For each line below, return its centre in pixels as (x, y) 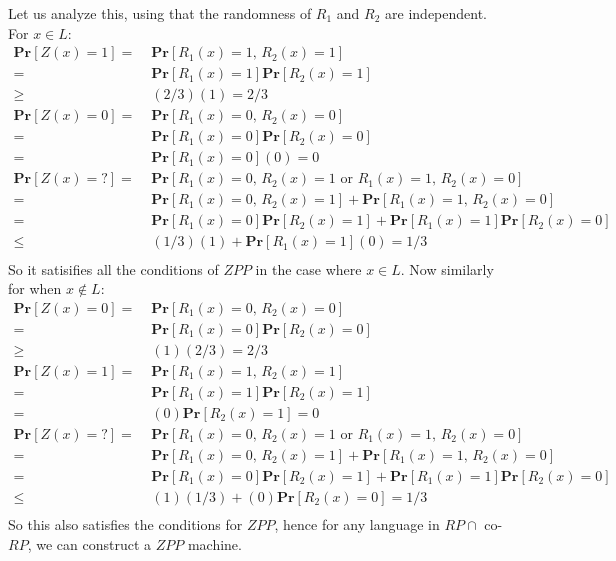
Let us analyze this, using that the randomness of (160, 13)
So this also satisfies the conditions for (125, 524)
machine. (214, 543)
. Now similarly (447, 268)
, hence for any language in (357, 524)
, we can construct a (89, 543)
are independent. (436, 13)
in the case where (308, 268)
